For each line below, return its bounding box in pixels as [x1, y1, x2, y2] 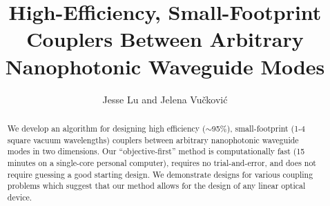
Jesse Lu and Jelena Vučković [102, 92, 228, 106]
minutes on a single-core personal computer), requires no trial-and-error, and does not [7, 156, 316, 168]
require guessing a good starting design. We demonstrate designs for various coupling [7, 168, 313, 180]
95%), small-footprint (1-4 [211, 122, 306, 134]
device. [7, 191, 32, 203]
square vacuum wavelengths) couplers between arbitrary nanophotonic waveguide [7, 134, 299, 145]
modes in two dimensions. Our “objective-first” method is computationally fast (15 [7, 145, 305, 157]
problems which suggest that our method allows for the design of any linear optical [7, 180, 306, 192]
